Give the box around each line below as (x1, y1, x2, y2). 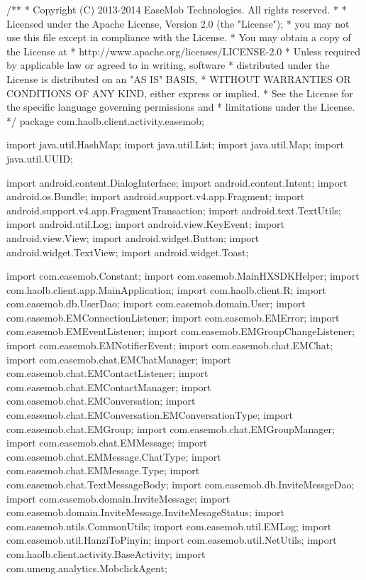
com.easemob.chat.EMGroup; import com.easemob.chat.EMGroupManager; (6, 421, 335, 436)
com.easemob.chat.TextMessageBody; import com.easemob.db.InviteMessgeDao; (6, 477, 355, 491)
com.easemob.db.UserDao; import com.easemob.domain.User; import (6, 296, 306, 311)
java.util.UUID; (6, 151, 73, 165)
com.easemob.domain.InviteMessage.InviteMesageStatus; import (6, 505, 285, 520)
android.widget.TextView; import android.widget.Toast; (6, 244, 249, 259)
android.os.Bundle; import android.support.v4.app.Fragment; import (6, 189, 305, 204)
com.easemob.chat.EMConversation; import (6, 393, 196, 408)
